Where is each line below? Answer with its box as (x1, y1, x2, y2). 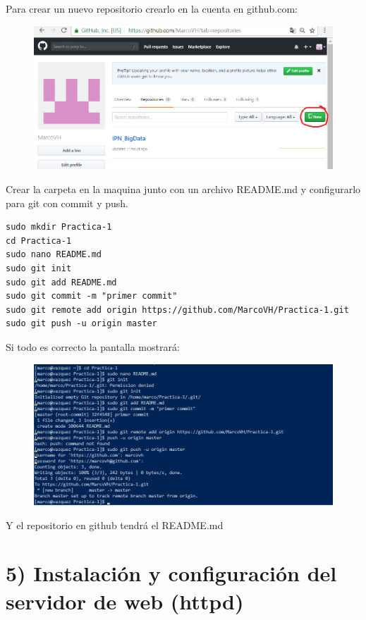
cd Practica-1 (6, 235, 72, 246)
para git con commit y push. (6, 195, 128, 210)
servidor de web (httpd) (6, 586, 244, 615)
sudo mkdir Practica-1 (6, 222, 112, 232)
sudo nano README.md (6, 249, 102, 260)
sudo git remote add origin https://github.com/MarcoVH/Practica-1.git (6, 304, 349, 315)
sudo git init (6, 263, 72, 273)
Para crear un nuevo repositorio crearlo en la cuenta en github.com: (6, 1, 298, 15)
